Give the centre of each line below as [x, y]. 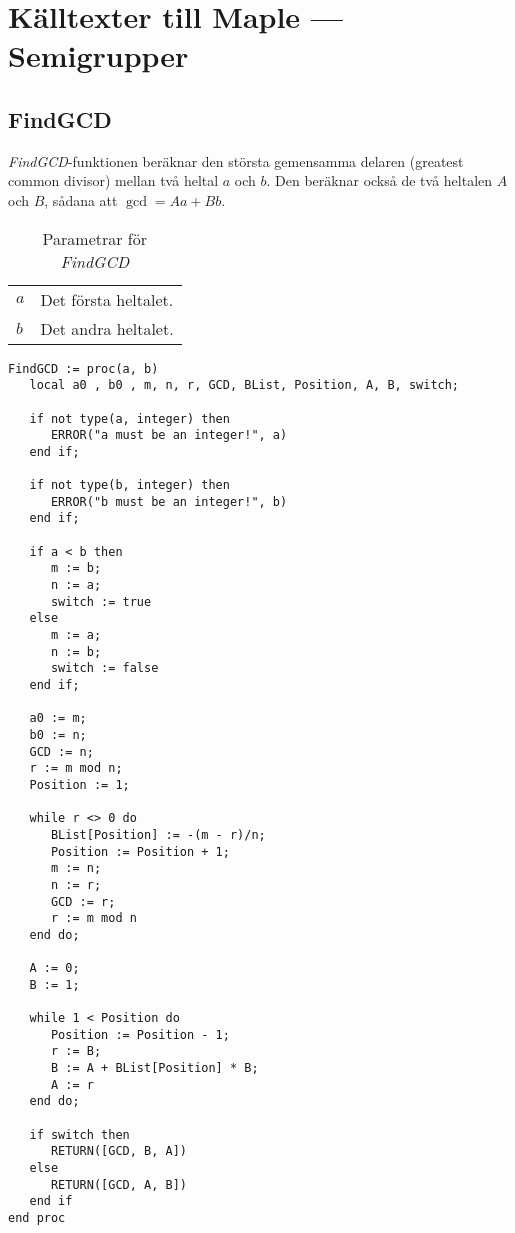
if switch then [79, 1134]
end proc [37, 1218]
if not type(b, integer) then [129, 485]
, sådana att [81, 199]
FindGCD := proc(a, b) [83, 368]
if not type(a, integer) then [129, 418]
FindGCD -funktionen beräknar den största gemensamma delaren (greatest [236, 160]
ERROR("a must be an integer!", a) [169, 435]
